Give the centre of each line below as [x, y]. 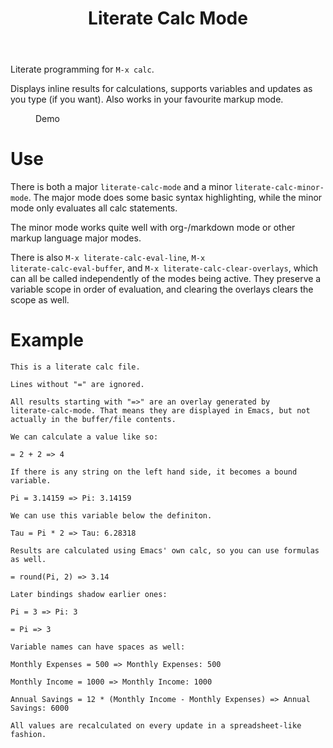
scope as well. [40, 300]
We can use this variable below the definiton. [111, 516]
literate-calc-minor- [279, 188]
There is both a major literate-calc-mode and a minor [121, 187]
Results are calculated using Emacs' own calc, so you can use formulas [165, 551]
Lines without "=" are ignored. [77, 385]
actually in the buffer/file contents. [93, 420]
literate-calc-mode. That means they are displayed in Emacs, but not [160, 411]
